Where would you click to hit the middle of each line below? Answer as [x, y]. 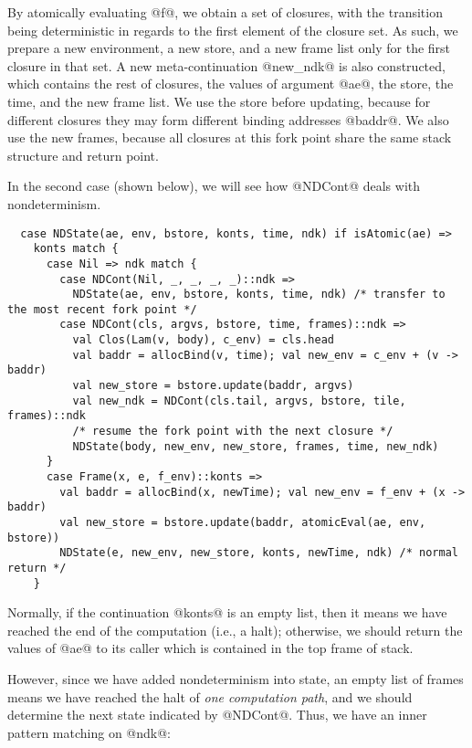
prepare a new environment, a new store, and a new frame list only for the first [229, 48]
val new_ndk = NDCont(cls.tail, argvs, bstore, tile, [239, 400]
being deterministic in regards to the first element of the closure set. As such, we [233, 30]
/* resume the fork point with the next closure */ [233, 432]
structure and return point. [83, 155]
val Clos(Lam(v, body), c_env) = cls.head [203, 340]
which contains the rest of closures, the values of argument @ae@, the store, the [231, 84]
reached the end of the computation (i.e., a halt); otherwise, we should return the [235, 630]
